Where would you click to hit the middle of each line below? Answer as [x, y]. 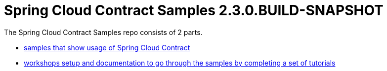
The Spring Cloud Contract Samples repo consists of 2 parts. [103, 32]
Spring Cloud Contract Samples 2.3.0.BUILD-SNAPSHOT [194, 10]
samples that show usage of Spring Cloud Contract [107, 47]
